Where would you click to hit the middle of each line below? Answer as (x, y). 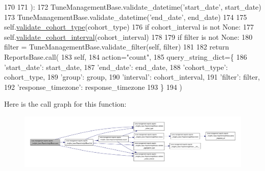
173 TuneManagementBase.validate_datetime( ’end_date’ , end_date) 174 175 (126, 17)
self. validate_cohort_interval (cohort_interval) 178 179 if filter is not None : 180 (128, 36)
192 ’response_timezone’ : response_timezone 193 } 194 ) (93, 87)
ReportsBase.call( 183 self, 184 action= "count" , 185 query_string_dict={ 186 (126, 56)
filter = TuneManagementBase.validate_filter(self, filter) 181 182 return (117, 47)
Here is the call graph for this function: (65, 104)
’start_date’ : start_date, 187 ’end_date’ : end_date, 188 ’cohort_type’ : (116, 67)
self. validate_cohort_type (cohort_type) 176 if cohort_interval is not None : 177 (129, 27)
